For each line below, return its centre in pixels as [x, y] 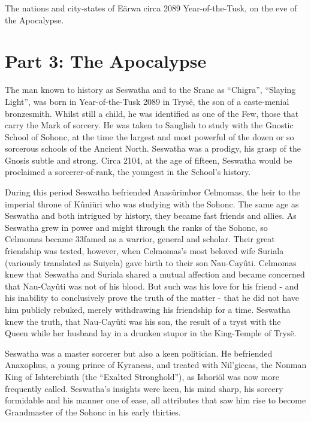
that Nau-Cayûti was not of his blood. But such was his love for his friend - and [152, 286]
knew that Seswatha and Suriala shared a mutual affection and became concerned [155, 274]
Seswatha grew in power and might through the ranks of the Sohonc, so [136, 227]
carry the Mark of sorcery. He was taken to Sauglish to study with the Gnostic [149, 125]
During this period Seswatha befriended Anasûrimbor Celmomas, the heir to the [153, 192]
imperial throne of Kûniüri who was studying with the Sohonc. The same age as [152, 204]
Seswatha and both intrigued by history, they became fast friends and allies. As [151, 215]
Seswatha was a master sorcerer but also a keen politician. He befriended [139, 353]
